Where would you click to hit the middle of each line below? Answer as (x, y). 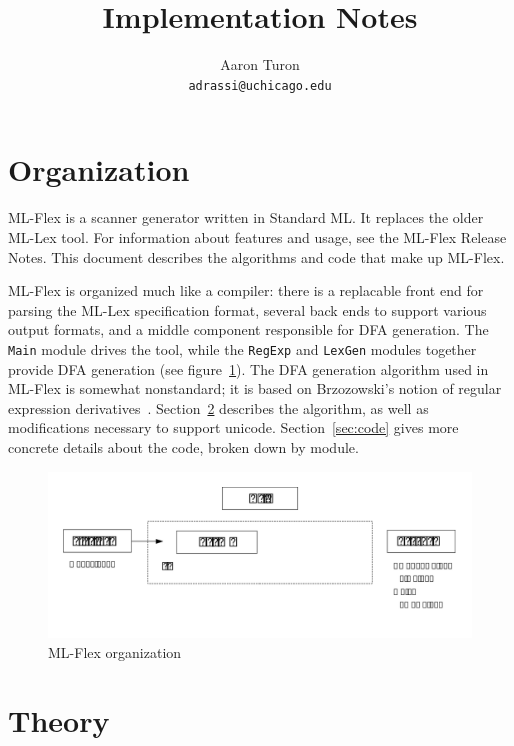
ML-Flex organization (115, 651)
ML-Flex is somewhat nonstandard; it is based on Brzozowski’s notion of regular (255, 388)
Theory (59, 720)
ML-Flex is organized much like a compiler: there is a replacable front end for (246, 290)
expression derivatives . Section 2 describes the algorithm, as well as (218, 407)
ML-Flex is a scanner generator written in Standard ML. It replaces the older (246, 217)
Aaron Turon (260, 64)
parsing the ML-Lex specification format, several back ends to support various (247, 309)
